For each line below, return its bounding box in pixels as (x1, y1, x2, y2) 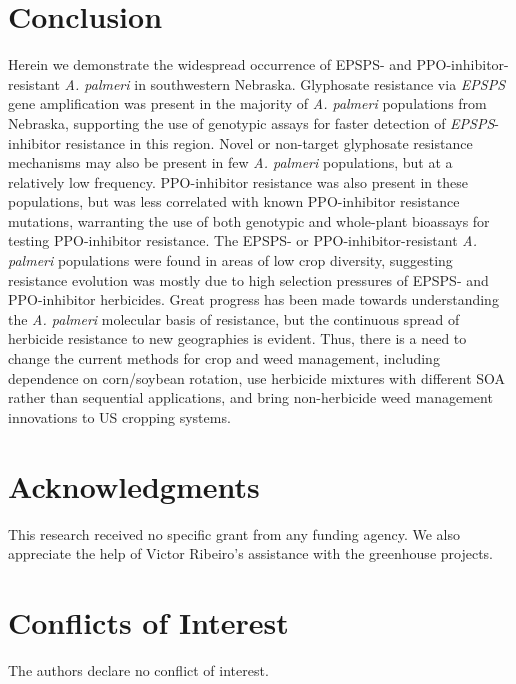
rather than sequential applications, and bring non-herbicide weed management (8, 387, 493, 408)
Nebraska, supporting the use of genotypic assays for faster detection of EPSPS (8, 112, 495, 133)
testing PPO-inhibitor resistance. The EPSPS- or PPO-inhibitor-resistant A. (8, 230, 477, 251)
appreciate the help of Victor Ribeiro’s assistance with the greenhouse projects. (8, 543, 493, 564)
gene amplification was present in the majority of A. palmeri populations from (8, 93, 487, 114)
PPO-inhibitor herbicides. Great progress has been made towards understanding (8, 289, 499, 310)
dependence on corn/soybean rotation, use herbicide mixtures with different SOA (8, 367, 506, 388)
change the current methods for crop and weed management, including (8, 348, 440, 369)
